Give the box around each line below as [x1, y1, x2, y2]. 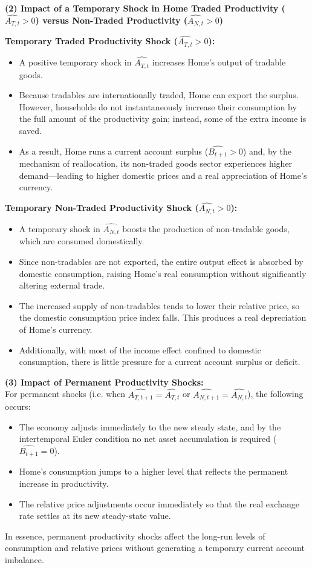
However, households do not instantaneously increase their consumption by [19, 100, 297, 113]
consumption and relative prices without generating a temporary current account [5, 541, 305, 554]
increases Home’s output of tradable [152, 56, 286, 68]
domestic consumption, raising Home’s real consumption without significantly [19, 267, 307, 279]
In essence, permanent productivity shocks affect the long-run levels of [5, 529, 265, 542]
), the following [247, 387, 304, 400]
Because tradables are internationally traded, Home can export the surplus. [19, 89, 299, 101]
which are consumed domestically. [19, 235, 145, 247]
